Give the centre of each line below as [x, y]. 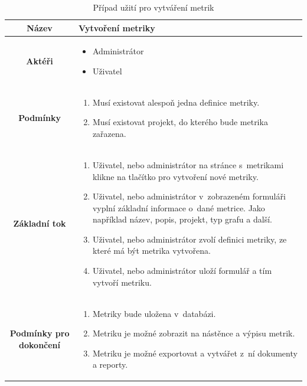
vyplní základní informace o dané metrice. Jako [179, 207]
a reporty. [110, 364]
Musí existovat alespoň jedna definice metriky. [176, 102]
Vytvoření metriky [117, 27]
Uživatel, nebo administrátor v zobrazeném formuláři [189, 196]
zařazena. [109, 134]
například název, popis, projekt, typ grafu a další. [182, 219]
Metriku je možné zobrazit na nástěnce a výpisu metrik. [194, 333]
